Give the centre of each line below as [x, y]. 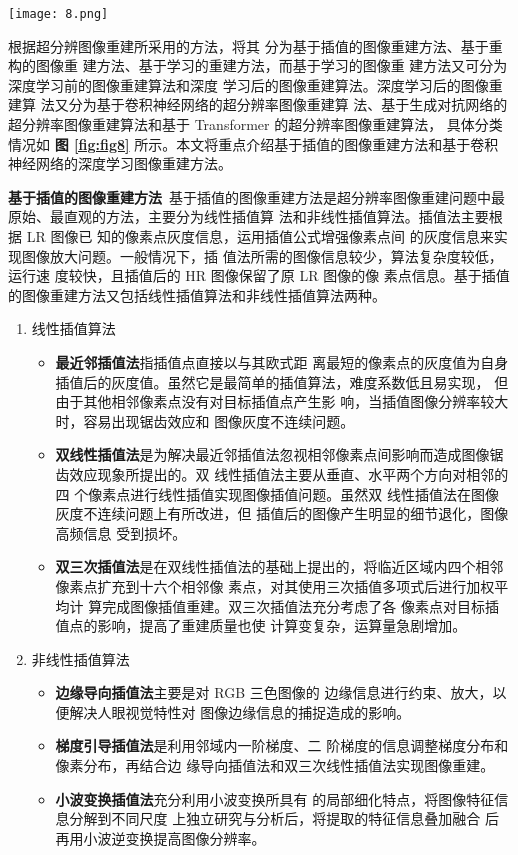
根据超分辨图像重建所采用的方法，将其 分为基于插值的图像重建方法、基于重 [255, 45]
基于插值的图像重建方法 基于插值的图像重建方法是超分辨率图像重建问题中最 [256, 196]
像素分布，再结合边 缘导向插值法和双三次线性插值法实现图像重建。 [275, 765]
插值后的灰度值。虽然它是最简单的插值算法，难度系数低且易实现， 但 [282, 381]
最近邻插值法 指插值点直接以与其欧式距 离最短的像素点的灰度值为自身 [282, 361]
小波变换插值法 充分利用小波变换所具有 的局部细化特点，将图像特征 [275, 798]
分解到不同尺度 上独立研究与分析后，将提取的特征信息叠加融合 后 [284, 818]
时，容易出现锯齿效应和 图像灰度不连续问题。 [205, 420]
